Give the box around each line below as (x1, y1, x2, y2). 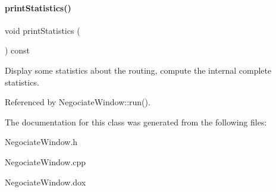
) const (5, 44, 30, 56)
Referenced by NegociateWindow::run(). (5, 96, 150, 108)
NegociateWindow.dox (5, 175, 86, 188)
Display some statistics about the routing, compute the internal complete (5, 64, 272, 76)
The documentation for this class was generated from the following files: (5, 115, 267, 128)
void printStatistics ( (5, 24, 80, 36)
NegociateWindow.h (5, 136, 78, 148)
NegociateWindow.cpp (5, 155, 86, 168)
